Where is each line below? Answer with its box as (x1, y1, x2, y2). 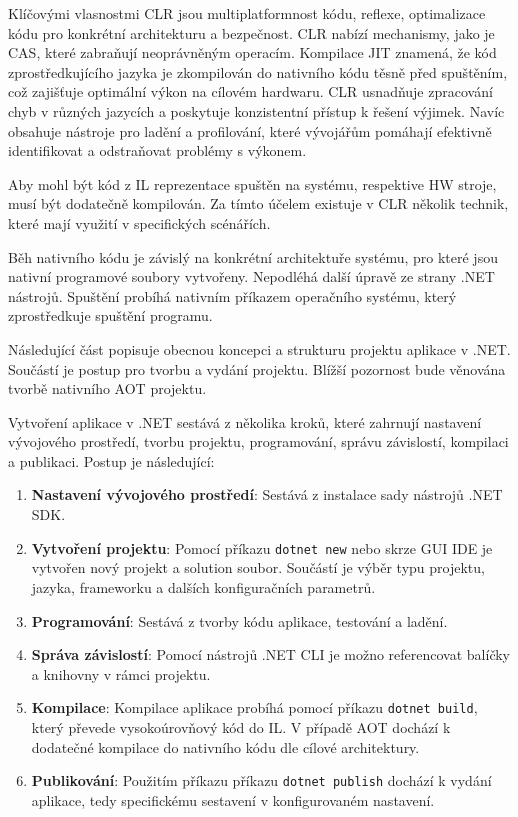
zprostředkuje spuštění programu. (8, 305, 213, 326)
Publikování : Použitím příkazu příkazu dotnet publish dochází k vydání (31, 770, 492, 791)
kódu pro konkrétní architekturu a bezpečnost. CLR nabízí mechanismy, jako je (8, 22, 495, 43)
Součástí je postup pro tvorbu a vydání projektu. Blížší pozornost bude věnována (8, 358, 506, 379)
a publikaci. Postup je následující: (8, 450, 215, 471)
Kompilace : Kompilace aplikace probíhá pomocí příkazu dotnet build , (31, 697, 478, 718)
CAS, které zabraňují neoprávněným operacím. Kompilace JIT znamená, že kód (8, 42, 497, 63)
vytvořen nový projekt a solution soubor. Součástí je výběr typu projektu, (31, 557, 485, 578)
